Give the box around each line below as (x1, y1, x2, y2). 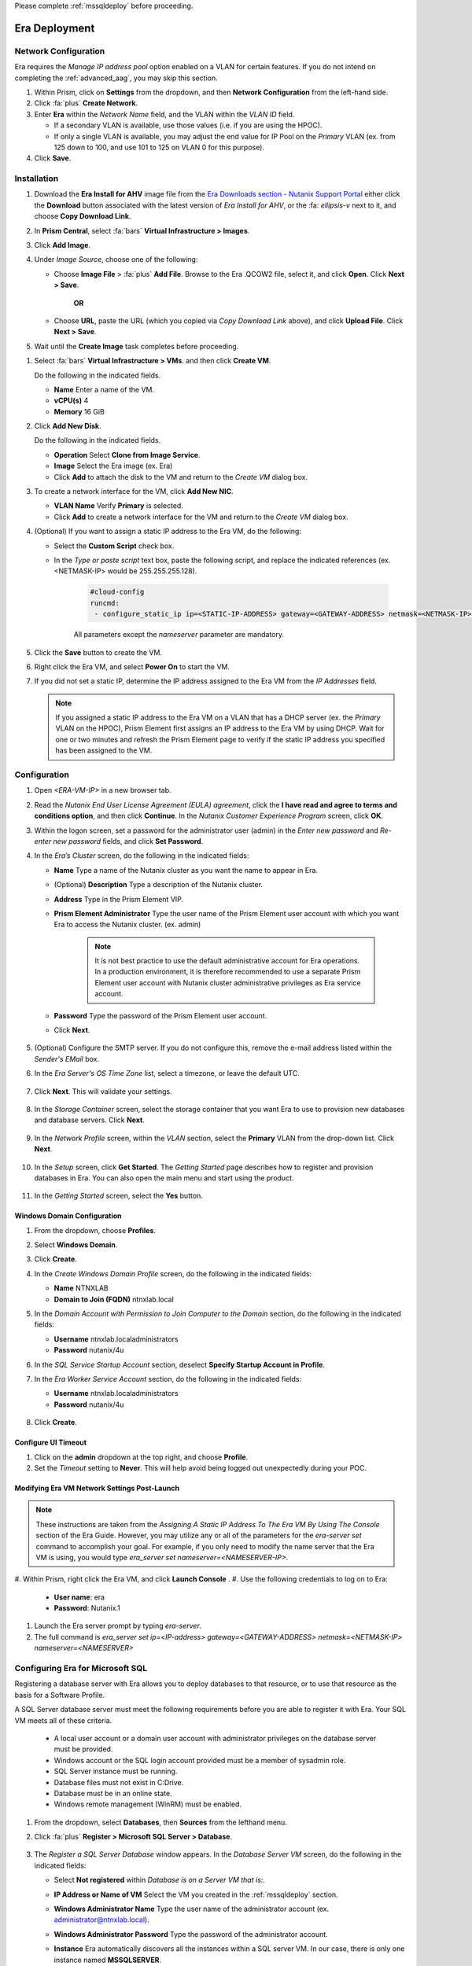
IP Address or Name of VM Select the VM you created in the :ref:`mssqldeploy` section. (53, 1890, 338, 1899)
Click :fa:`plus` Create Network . (34, 98, 138, 108)
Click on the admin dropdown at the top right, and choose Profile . (34, 1452, 249, 1462)
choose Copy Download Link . (34, 212, 131, 221)
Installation (14, 173, 59, 184)
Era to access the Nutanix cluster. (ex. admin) (53, 920, 201, 930)
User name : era (53, 1592, 105, 1602)
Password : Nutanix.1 (53, 1603, 121, 1613)
